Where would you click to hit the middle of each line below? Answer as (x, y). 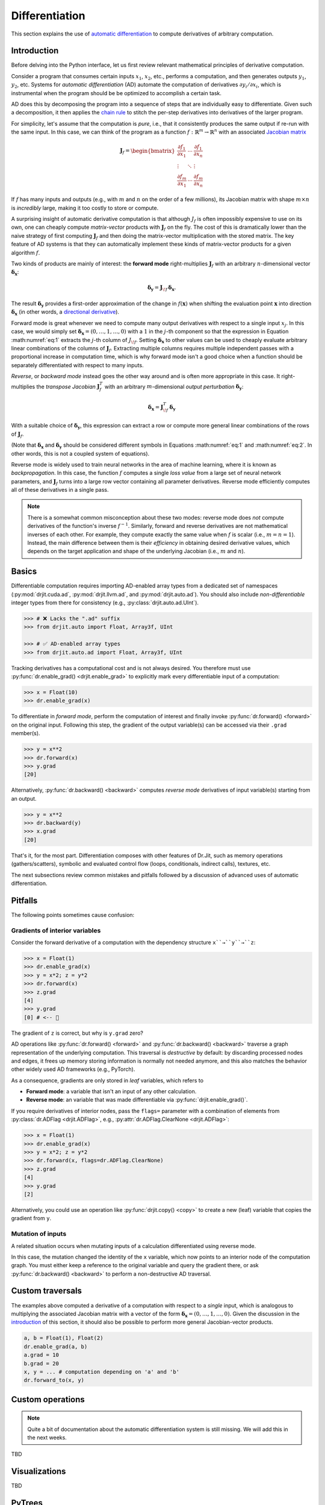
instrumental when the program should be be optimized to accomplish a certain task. (116, 93)
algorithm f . (26, 252)
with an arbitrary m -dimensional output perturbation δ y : (174, 387)
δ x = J (156, 408)
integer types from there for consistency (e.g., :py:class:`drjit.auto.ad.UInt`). (105, 603)
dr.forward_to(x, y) (54, 1380)
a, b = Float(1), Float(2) (63, 1338)
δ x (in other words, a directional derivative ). (65, 313)
